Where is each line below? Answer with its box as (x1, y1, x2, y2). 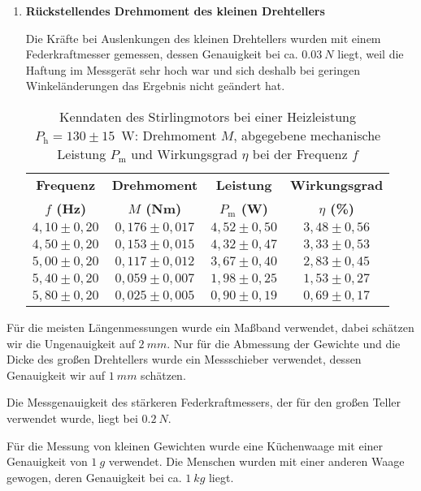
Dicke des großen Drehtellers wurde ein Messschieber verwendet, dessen (7, 351, 362, 368)
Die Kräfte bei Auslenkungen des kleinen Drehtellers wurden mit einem (25, 29, 381, 46)
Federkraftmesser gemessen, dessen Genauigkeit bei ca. (25, 45, 298, 62)
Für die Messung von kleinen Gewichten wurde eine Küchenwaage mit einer (7, 437, 384, 454)
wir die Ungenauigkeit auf (7, 334, 135, 351)
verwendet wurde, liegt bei (7, 409, 138, 426)
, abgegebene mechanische (233, 125, 381, 144)
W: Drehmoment (121, 125, 217, 144)
